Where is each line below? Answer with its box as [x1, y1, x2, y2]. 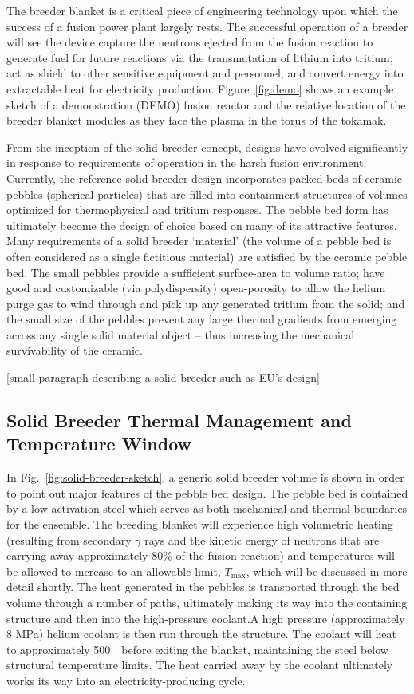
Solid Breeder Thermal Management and [6, 408, 352, 433]
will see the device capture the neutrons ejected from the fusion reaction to [6, 34, 373, 50]
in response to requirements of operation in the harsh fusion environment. [6, 154, 367, 171]
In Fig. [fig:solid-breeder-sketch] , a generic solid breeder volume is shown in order [6, 469, 404, 486]
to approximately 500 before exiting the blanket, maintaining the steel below [6, 640, 388, 657]
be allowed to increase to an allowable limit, [6, 562, 221, 579]
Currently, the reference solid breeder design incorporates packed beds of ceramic [6, 169, 403, 186]
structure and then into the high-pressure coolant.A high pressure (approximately [6, 609, 405, 626]
